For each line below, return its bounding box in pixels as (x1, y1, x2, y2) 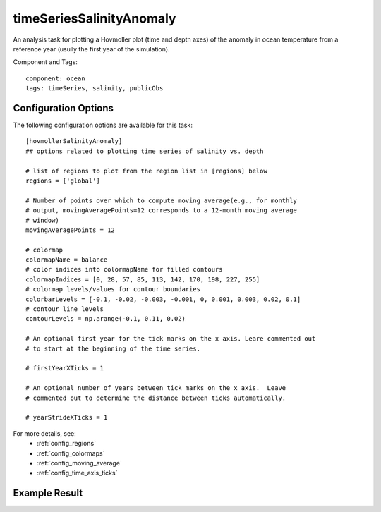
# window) (25, 216, 59, 224)
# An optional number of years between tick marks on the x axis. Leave (25, 384, 286, 392)
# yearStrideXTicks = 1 (25, 413, 108, 422)
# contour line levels (25, 305, 104, 313)
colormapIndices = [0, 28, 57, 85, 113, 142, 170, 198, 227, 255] (25, 275, 260, 284)
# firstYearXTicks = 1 (25, 364, 104, 372)
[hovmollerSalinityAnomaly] (25, 138, 123, 145)
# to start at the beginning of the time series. (25, 344, 201, 353)
